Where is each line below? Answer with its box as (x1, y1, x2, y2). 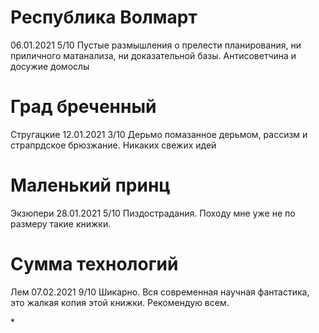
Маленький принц (10, 174, 171, 197)
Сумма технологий (10, 253, 179, 275)
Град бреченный (10, 96, 157, 118)
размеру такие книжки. (10, 217, 112, 230)
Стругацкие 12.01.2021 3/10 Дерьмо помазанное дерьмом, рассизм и (10, 128, 308, 140)
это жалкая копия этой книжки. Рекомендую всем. (10, 296, 230, 308)
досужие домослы (10, 60, 90, 72)
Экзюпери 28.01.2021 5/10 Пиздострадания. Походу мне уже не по (10, 207, 296, 219)
